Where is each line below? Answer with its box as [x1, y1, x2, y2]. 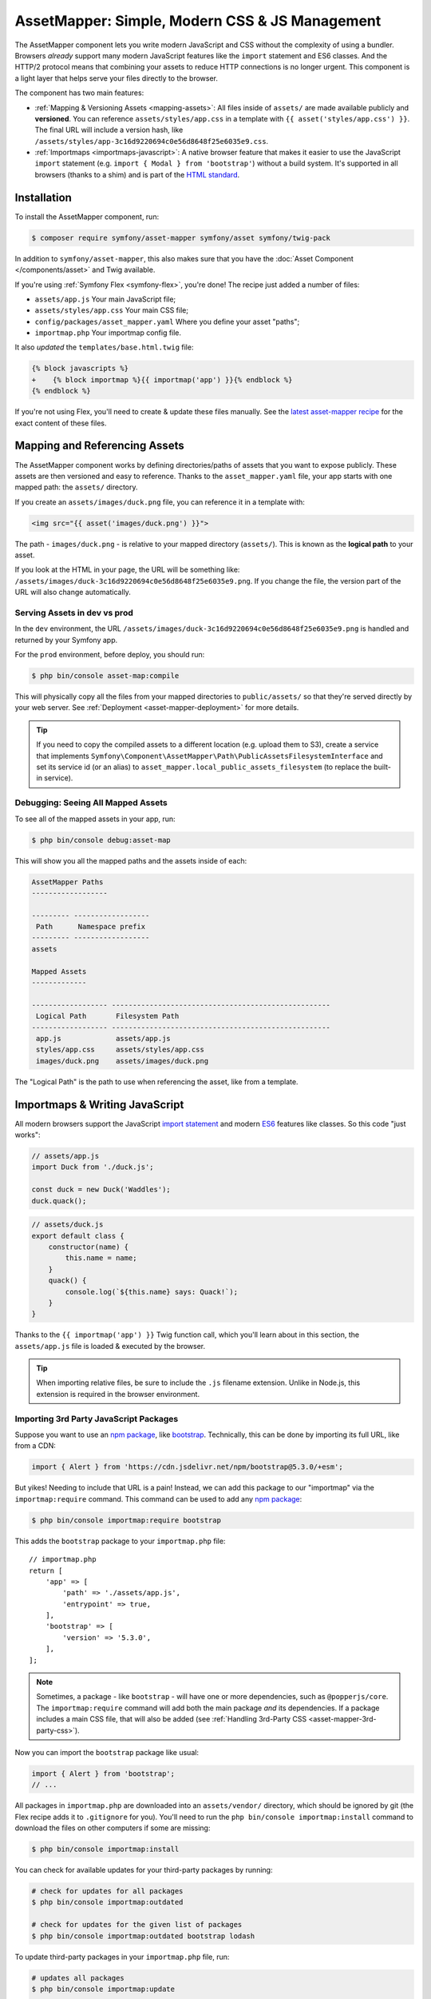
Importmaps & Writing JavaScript [14, 1098, 184, 1111]
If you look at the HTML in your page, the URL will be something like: [14, 565, 240, 575]
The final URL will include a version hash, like [34, 125, 184, 135]
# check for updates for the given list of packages [31, 1920, 243, 1929]
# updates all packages [31, 1973, 125, 1982]
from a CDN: [14, 1441, 56, 1450]
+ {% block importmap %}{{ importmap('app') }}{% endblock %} [31, 375, 293, 384]
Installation [14, 190, 72, 204]
